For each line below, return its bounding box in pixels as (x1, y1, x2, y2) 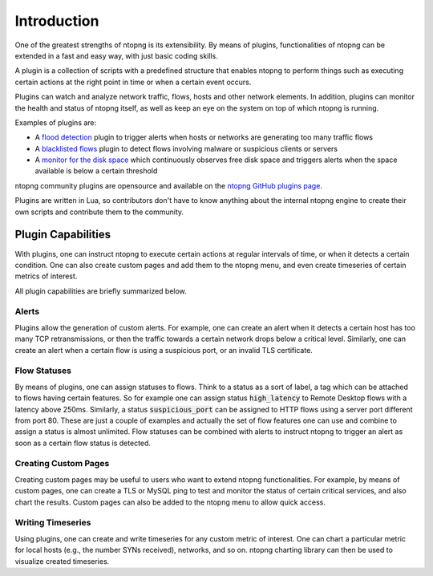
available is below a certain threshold (34, 166, 158, 176)
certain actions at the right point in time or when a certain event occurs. (14, 77, 252, 87)
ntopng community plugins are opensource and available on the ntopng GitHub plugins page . (14, 181, 322, 190)
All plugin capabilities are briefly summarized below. (14, 286, 188, 296)
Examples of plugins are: (14, 117, 97, 128)
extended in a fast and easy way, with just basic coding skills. (14, 51, 218, 60)
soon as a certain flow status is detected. (14, 438, 152, 448)
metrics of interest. (14, 271, 78, 281)
